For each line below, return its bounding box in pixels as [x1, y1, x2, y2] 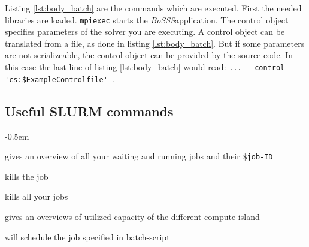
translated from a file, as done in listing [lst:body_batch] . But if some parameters [5, 37, 305, 49]
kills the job [5, 170, 49, 182]
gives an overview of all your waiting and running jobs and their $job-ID [5, 150, 273, 162]
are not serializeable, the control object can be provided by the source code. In [5, 49, 293, 61]
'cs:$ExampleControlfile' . [5, 72, 114, 85]
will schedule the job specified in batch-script [5, 230, 170, 243]
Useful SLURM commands [5, 101, 174, 120]
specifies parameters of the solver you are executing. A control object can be [5, 25, 285, 38]
